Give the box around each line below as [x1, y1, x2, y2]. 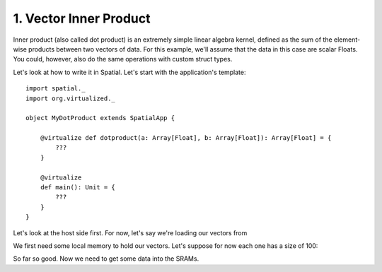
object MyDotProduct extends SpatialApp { [25, 114, 175, 122]
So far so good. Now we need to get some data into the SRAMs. [13, 254, 199, 263]
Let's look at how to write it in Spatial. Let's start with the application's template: [13, 68, 246, 76]
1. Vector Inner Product [13, 11, 151, 26]
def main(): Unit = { [40, 184, 116, 191]
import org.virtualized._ [25, 94, 116, 102]
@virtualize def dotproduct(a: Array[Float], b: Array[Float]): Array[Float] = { [40, 134, 332, 142]
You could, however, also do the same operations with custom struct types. [13, 55, 233, 64]
